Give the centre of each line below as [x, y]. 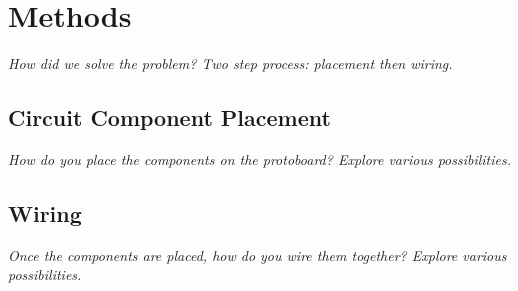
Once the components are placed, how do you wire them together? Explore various [257, 254]
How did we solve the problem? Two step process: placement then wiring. [230, 63]
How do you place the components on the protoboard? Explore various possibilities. [260, 158]
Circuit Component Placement [169, 117]
